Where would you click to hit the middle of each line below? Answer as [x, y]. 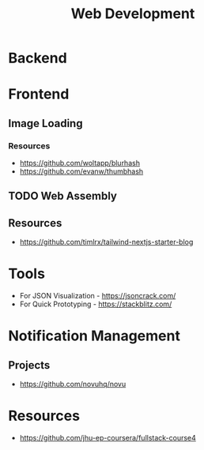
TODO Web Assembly [62, 196]
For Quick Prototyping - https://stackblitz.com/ [96, 304]
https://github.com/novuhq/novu [73, 384]
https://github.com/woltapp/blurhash [80, 163]
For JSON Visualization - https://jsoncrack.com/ [98, 296]
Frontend [39, 94]
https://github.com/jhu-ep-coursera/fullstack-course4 [108, 438]
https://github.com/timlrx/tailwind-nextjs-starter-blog [106, 242]
